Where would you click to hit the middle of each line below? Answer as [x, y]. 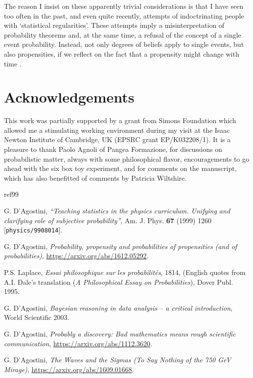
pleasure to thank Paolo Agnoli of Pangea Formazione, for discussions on [113, 149]
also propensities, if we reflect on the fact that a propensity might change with [122, 53]
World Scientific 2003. [37, 317]
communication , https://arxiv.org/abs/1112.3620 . [78, 343]
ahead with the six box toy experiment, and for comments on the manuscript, [120, 168]
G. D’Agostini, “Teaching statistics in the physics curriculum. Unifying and [117, 211]
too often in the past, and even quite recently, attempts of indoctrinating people [124, 15]
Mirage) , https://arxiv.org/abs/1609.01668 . [69, 369]
